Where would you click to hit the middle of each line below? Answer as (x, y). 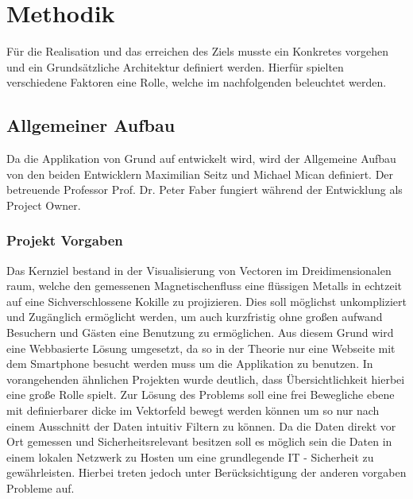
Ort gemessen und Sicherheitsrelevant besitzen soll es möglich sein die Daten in (199, 441)
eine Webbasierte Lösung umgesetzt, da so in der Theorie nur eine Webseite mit (201, 348)
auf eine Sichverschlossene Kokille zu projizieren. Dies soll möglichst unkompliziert (207, 301)
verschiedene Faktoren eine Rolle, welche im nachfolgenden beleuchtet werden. (197, 82)
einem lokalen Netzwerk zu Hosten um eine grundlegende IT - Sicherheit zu (190, 456)
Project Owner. (44, 205)
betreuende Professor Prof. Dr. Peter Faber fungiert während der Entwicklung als (205, 190)
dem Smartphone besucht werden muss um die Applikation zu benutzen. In (190, 364)
